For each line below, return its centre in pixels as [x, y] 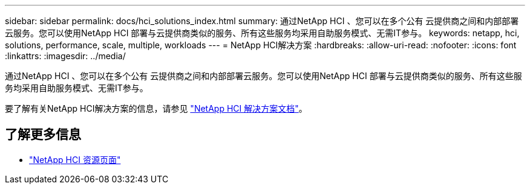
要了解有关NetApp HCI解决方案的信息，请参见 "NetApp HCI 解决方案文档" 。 [156, 108]
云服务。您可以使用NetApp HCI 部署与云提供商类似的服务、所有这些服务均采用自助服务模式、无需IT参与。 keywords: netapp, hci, [262, 33]
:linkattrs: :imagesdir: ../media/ [65, 56]
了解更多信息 [43, 135]
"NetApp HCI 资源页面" [75, 159]
